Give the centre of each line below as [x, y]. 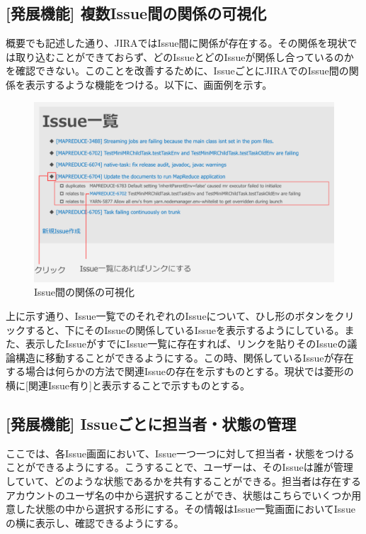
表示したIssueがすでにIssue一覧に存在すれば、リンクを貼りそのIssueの [186, 344]
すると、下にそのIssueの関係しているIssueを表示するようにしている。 [185, 329]
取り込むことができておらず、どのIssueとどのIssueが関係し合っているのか [184, 56]
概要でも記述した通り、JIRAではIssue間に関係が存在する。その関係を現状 [177, 43]
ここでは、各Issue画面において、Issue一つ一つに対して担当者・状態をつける [180, 453]
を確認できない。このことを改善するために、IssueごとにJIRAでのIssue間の [177, 71]
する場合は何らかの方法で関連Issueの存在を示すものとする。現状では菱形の [180, 371]
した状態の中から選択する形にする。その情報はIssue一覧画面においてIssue [185, 509]
